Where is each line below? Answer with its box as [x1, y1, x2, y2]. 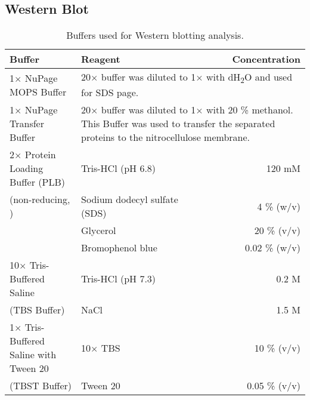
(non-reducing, [10, 192, 70, 207]
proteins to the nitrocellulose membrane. [81, 130, 250, 144]
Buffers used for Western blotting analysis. [66, 28, 244, 42]
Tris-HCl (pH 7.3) [81, 272, 156, 286]
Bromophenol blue [81, 241, 157, 255]
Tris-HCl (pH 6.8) [81, 161, 156, 176]
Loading [10, 161, 44, 176]
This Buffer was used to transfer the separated [81, 116, 275, 131]
